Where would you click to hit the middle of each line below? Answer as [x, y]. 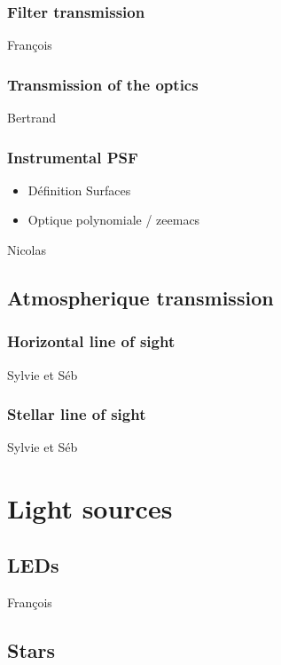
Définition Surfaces [79, 190]
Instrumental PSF [73, 157]
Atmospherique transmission [140, 298]
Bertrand [32, 118]
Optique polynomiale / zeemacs [114, 220]
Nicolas [27, 250]
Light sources [90, 508]
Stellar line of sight [77, 414]
